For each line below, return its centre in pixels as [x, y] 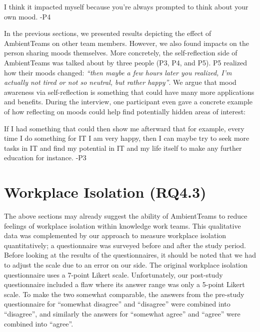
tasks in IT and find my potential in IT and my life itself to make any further [123, 148]
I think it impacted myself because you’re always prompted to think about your [126, 6]
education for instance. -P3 [45, 158]
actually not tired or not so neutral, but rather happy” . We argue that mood [120, 82]
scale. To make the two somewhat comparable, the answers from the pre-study [124, 294]
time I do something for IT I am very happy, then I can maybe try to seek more [127, 138]
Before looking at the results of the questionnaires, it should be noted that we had [130, 255]
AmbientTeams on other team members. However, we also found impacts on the [126, 43]
